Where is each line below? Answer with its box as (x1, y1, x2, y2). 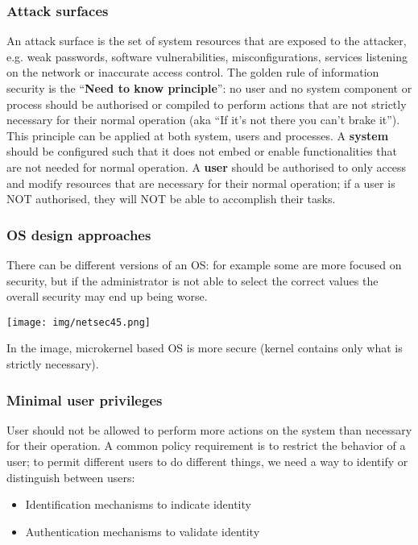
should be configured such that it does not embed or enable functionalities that (6, 143, 397, 160)
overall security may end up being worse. (6, 288, 208, 305)
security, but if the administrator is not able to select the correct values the (6, 272, 379, 289)
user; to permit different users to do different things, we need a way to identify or (6, 453, 408, 469)
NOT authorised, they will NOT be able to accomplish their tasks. (6, 190, 336, 207)
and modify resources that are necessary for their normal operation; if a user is (6, 174, 395, 191)
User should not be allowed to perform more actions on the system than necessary (6, 421, 412, 438)
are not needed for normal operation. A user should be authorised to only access (6, 158, 407, 175)
